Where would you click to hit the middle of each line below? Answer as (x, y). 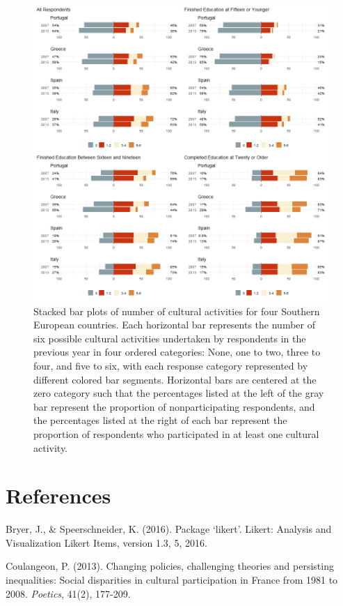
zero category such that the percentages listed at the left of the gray (179, 393)
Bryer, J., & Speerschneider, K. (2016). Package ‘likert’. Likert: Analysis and (169, 529)
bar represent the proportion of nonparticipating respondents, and (174, 406)
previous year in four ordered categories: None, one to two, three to (177, 352)
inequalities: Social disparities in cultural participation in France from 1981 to (172, 580)
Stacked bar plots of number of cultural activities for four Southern (177, 311)
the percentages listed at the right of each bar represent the (160, 420)
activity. (51, 447)
